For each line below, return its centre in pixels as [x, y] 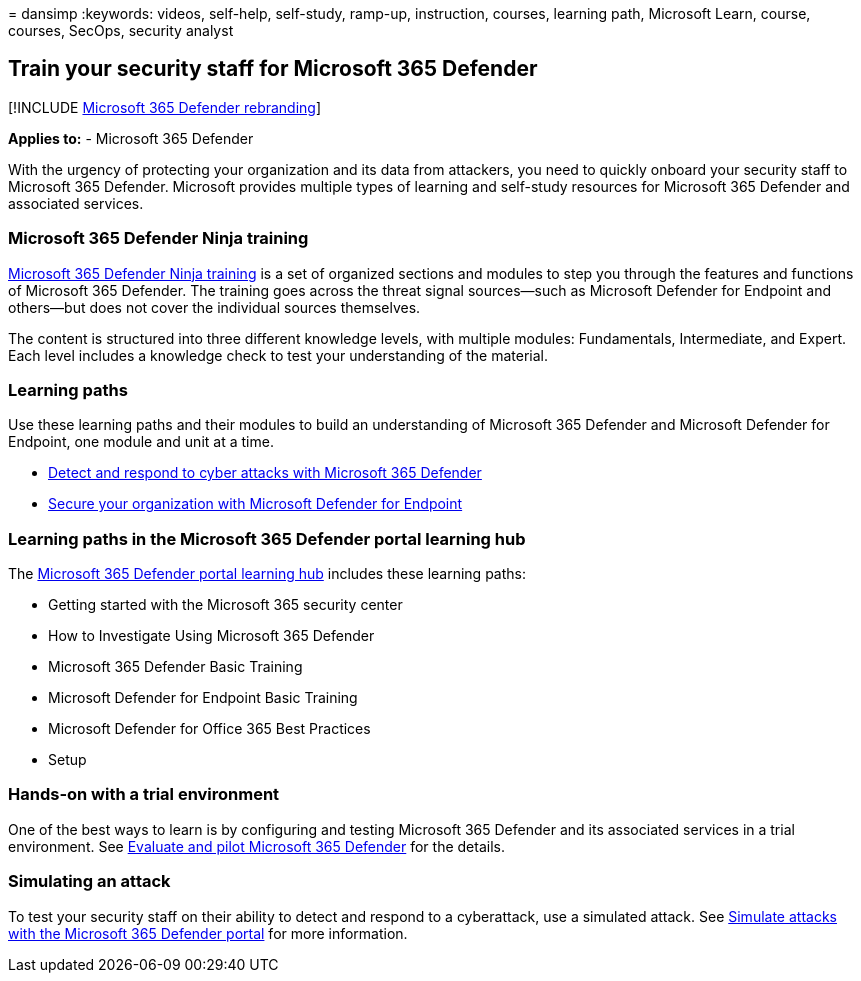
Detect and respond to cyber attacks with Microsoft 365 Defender [265, 473]
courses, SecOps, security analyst [121, 30]
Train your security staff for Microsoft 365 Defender [273, 69]
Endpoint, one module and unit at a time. [141, 442]
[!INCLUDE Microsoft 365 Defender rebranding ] [165, 107]
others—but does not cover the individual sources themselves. [214, 307]
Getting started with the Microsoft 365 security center [225, 605]
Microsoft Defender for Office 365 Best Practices [209, 729]
